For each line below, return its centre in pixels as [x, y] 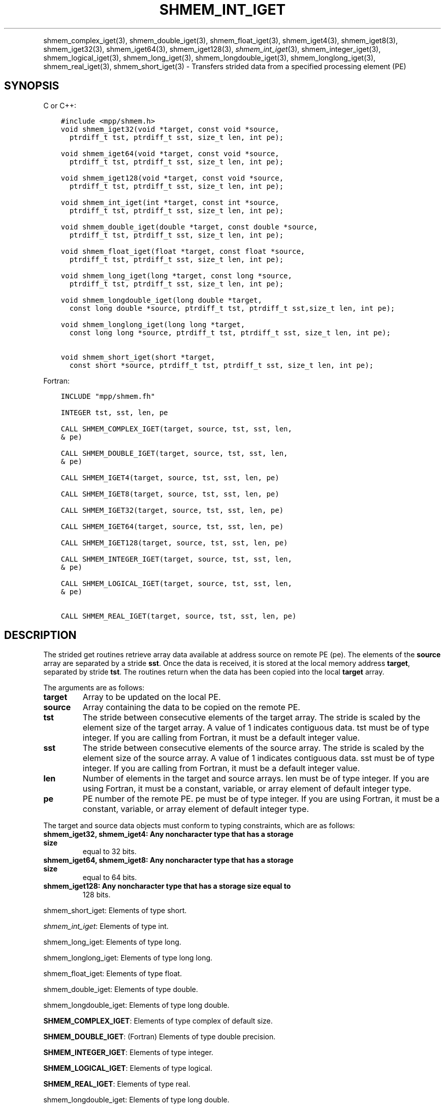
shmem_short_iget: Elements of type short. [115, 911]
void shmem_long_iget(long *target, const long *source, [176, 275]
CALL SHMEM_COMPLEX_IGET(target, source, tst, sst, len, [176, 429]
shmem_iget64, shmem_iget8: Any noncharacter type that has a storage [168, 860]
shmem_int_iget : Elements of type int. [106, 926]
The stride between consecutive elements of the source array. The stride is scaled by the [253, 748]
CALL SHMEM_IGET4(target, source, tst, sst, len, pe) [170, 477]
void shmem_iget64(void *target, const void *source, [170, 153]
